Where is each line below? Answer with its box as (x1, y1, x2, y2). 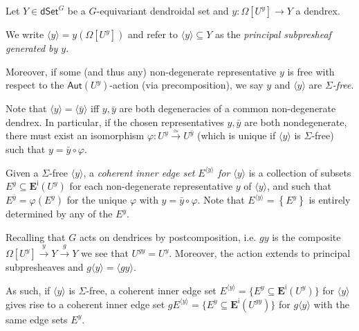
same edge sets (6, 312, 68, 326)
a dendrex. (295, 3, 340, 17)
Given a (6, 165, 39, 179)
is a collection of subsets (248, 165, 351, 179)
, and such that (267, 179, 332, 193)
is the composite (272, 229, 341, 244)
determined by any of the (6, 206, 113, 221)
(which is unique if (197, 128, 276, 143)
